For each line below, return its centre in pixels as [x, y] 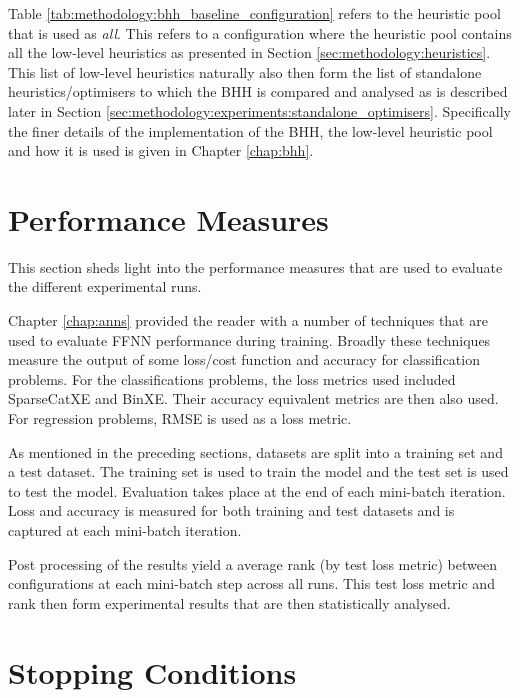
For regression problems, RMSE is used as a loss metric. [180, 418]
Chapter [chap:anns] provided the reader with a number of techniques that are [248, 320]
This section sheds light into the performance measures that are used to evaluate [255, 266]
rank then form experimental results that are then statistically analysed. [229, 602]
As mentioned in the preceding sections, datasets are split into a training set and [255, 451]
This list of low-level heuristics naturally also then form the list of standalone [245, 71]
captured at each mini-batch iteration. [125, 530]
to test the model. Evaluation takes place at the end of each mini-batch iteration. [257, 490]
